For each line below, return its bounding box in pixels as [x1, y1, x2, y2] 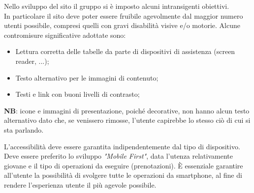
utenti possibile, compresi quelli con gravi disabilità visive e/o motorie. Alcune [4, 20, 241, 30]
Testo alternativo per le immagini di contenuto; [15, 72, 159, 83]
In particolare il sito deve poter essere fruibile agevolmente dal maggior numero [4, 10, 243, 21]
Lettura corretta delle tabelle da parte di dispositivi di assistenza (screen [15, 46, 235, 56]
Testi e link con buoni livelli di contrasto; [15, 89, 140, 99]
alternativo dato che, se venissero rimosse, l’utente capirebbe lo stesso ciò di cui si [4, 115, 251, 125]
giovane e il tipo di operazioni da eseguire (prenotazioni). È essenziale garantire [4, 160, 243, 170]
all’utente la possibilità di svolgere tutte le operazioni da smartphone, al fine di [4, 170, 242, 180]
